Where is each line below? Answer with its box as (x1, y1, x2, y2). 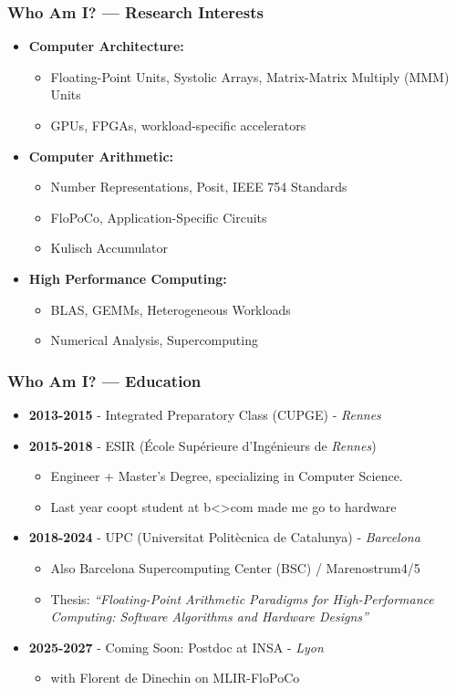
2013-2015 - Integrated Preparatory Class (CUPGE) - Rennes (28, 404, 381, 423)
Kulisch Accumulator (50, 238, 169, 257)
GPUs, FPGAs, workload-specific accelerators (50, 116, 306, 134)
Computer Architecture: (28, 37, 184, 56)
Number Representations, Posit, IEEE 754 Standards (50, 177, 347, 196)
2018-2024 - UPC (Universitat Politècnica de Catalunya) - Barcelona (28, 528, 420, 547)
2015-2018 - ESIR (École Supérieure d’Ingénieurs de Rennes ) (28, 435, 377, 455)
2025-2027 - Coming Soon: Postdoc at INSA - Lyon (28, 637, 324, 656)
